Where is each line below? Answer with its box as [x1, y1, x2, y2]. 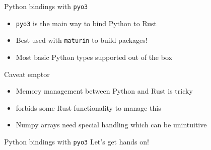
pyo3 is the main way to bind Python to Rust [16, 18, 157, 28]
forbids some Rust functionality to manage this [16, 102, 161, 113]
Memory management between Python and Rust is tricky [16, 86, 193, 96]
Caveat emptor [4, 68, 50, 79]
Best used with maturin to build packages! [16, 35, 148, 45]
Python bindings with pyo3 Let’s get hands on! [4, 136, 149, 146]
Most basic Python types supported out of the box [16, 51, 172, 62]
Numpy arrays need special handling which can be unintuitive [16, 119, 207, 130]
